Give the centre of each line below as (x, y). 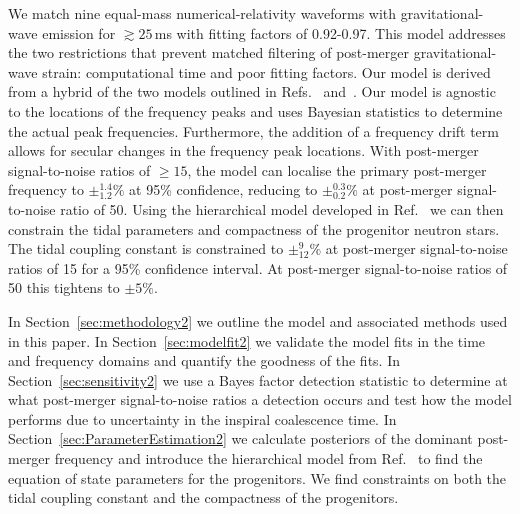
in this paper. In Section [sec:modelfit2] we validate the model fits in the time (247, 340)
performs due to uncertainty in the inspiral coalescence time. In (202, 418)
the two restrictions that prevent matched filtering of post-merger (209, 52)
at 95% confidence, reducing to (223, 189)
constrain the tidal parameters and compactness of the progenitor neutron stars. (254, 228)
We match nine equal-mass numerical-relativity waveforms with (202, 13)
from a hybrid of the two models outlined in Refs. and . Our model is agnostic (252, 91)
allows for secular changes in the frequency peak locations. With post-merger (243, 150)
